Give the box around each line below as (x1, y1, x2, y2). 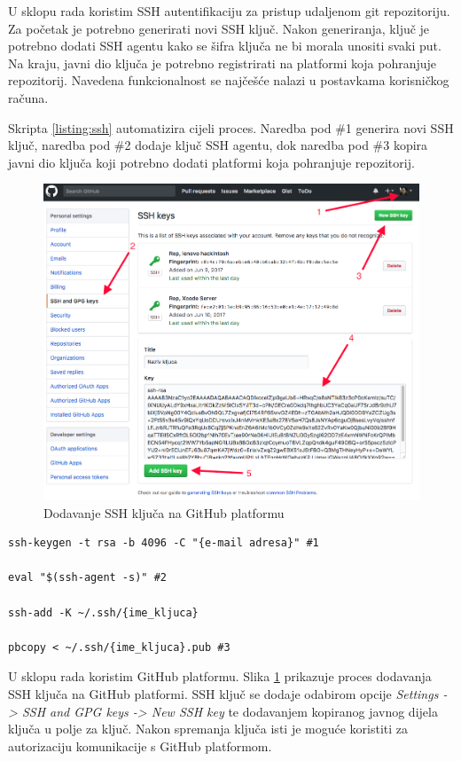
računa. (8, 88, 49, 106)
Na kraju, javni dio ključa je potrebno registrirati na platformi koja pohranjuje (8, 53, 437, 72)
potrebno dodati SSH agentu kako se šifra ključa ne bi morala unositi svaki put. (8, 36, 441, 55)
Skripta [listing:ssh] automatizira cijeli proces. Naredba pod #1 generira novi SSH (8, 118, 454, 137)
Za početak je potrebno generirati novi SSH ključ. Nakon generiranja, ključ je (8, 19, 430, 37)
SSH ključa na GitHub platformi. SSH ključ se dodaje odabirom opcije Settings (8, 684, 439, 702)
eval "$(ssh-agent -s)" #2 (8, 571, 167, 584)
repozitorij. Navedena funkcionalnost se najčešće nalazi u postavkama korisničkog (8, 71, 449, 90)
